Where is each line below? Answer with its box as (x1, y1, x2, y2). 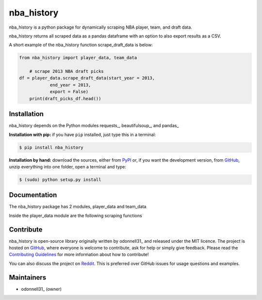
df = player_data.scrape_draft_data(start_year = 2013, (19, 75, 155, 81)
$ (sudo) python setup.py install (19, 177, 101, 182)
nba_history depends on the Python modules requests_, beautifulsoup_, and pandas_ (9, 123, 179, 129)
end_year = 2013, (49, 82, 91, 87)
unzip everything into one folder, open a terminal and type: (9, 164, 126, 169)
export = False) (49, 89, 89, 95)
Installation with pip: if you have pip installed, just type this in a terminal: (9, 132, 156, 137)
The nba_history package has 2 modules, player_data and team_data (9, 204, 147, 210)
